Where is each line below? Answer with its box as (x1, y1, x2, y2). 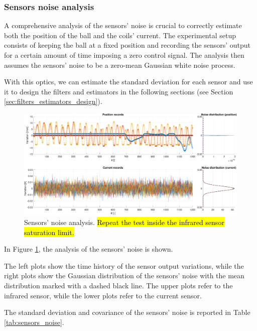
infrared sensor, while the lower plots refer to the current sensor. (4, 290, 202, 300)
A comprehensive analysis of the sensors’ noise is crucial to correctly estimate (4, 20, 242, 31)
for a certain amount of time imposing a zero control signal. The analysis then (4, 50, 244, 60)
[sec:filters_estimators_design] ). (4, 96, 102, 106)
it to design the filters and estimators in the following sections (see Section (4, 86, 233, 96)
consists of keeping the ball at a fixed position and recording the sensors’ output (4, 40, 251, 50)
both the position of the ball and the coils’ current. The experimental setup (4, 30, 236, 40)
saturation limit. (24, 227, 74, 237)
